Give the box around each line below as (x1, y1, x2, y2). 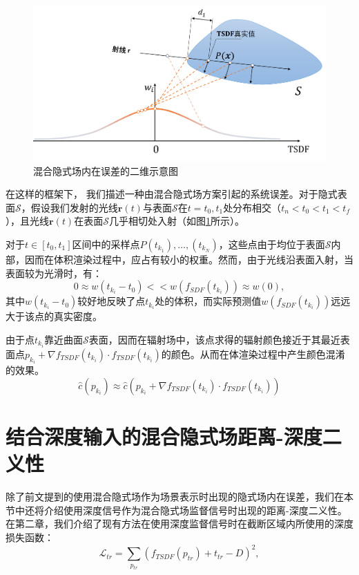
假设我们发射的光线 (30, 200, 118, 214)
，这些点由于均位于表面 (218, 237, 325, 252)
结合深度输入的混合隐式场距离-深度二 (6, 422, 342, 451)
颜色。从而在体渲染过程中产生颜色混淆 (171, 346, 345, 361)
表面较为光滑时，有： (6, 265, 102, 280)
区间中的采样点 (72, 237, 140, 252)
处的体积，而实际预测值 (155, 294, 262, 308)
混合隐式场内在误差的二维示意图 (33, 163, 178, 178)
